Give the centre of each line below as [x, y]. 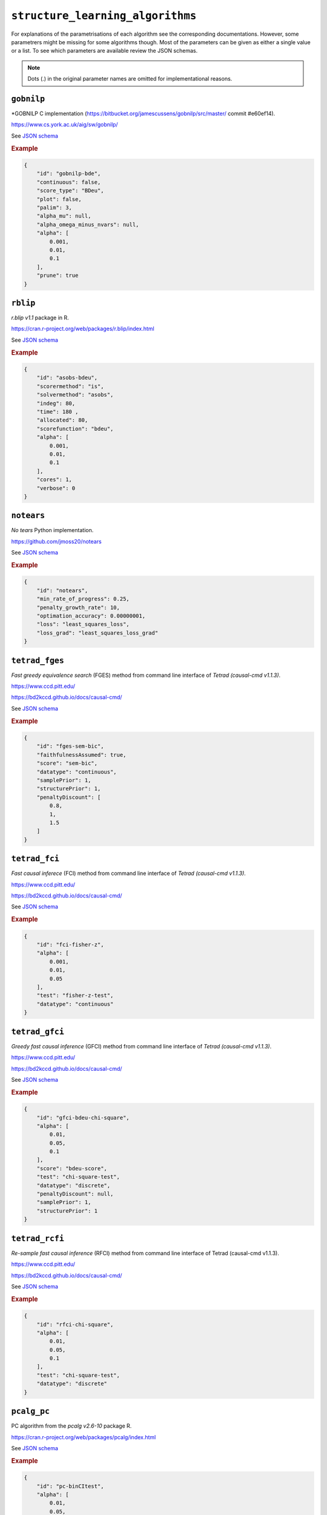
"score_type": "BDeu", [70, 191]
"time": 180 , [58, 412]
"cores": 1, [54, 480]
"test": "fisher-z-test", [75, 996]
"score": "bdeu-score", [72, 1168]
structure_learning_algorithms [104, 16]
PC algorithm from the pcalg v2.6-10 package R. [71, 1426]
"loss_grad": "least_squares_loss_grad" [97, 633]
